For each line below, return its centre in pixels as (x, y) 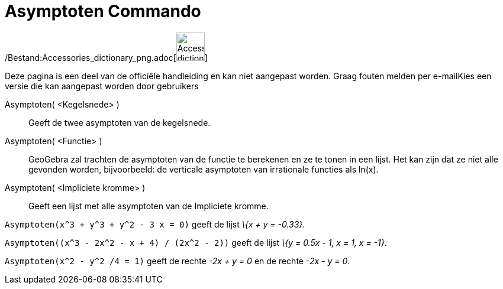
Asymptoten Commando (103, 11)
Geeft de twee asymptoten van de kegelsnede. (120, 122)
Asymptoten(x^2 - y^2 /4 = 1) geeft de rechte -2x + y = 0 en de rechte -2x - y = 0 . (178, 261)
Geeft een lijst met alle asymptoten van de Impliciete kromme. (149, 206)
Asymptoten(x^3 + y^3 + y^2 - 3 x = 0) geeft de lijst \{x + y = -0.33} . (155, 224)
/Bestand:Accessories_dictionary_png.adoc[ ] (106, 57)
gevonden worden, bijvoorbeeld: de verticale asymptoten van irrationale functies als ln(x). (204, 169)
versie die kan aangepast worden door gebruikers (102, 86)
